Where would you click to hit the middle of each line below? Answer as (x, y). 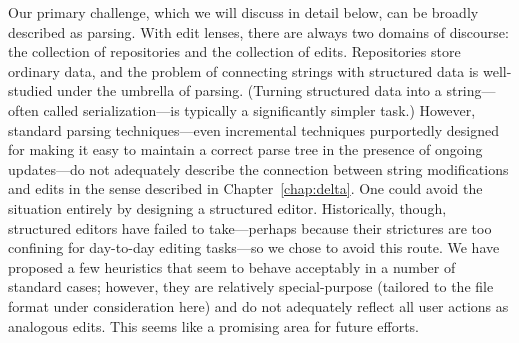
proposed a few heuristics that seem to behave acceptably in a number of (232, 266)
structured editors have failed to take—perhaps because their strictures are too (250, 227)
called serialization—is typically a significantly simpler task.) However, (259, 109)
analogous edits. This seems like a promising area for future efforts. (213, 325)
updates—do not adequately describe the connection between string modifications (258, 168)
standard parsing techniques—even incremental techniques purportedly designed (254, 129)
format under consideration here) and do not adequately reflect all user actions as (258, 305)
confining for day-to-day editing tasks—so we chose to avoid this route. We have (254, 247)
